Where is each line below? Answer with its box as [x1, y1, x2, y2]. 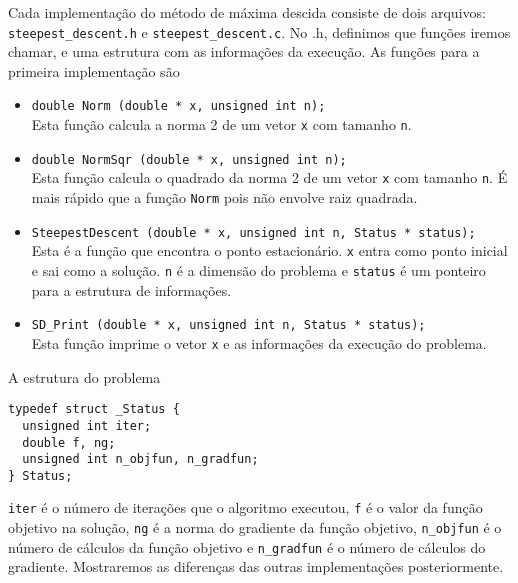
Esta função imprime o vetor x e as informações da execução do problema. [31, 332, 487, 353]
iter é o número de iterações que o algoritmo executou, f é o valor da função [8, 497, 483, 518]
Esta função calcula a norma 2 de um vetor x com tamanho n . [31, 114, 412, 135]
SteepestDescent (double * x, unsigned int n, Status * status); [31, 225, 476, 240]
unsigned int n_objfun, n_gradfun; [22, 452, 259, 467]
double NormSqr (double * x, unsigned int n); [31, 152, 347, 167]
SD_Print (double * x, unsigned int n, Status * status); [31, 318, 426, 333]
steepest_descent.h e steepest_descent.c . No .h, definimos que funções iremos [8, 21, 511, 42]
